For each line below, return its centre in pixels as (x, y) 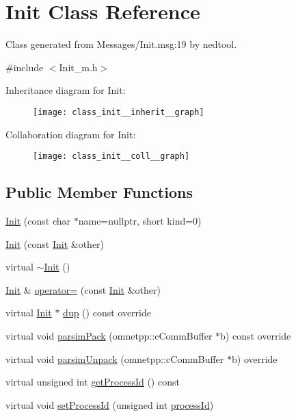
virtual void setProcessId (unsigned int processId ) (110, 404)
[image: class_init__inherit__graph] (119, 112)
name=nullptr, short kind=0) (140, 221)
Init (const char (38, 221)
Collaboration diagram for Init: (71, 134)
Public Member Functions (99, 192)
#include (25, 67)
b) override (255, 358)
